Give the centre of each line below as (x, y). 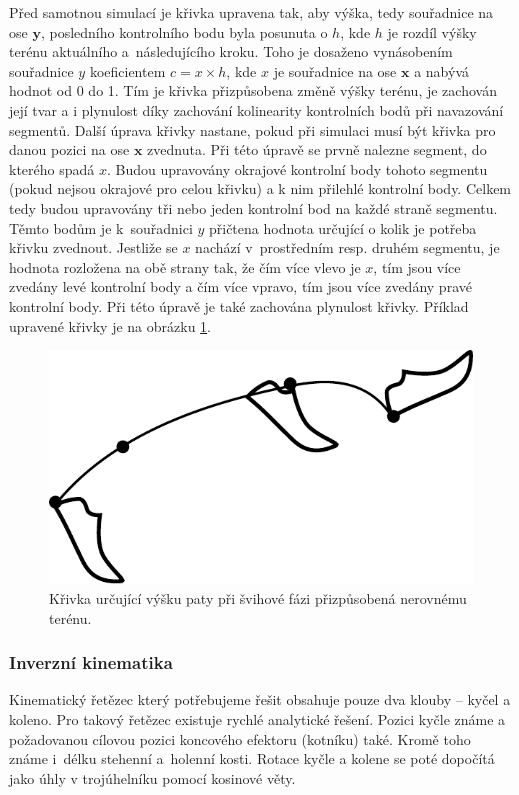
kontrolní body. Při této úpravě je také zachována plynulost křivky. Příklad (239, 305)
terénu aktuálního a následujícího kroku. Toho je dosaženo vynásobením (231, 51)
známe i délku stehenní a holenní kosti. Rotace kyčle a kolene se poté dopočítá (252, 758)
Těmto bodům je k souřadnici (101, 227)
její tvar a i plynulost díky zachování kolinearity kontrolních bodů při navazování (256, 109)
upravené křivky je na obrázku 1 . (110, 325)
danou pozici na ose (69, 149)
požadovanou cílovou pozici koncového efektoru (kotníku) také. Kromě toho (240, 738)
